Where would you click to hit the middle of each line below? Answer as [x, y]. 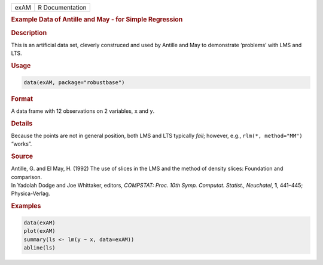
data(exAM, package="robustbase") [74, 82]
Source [22, 156]
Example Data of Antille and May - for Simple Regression [97, 20]
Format [22, 98]
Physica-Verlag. [31, 193]
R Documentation [62, 7]
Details [22, 124]
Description [29, 33]
